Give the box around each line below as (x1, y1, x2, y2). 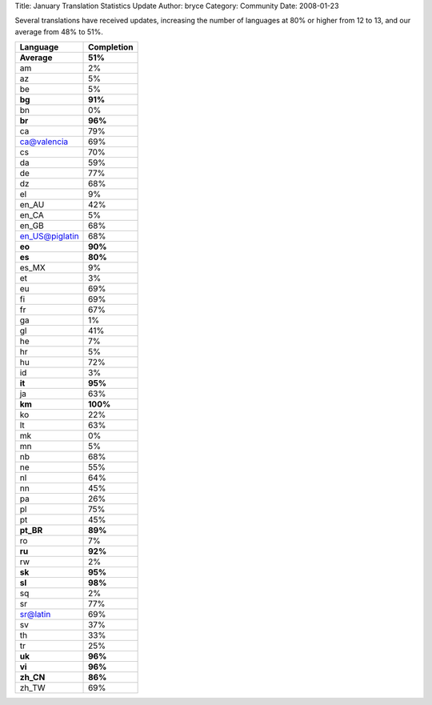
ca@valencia (19, 136, 69, 147)
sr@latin (19, 609, 51, 620)
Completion (88, 42, 134, 53)
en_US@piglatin (19, 230, 79, 242)
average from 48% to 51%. (14, 26, 103, 36)
